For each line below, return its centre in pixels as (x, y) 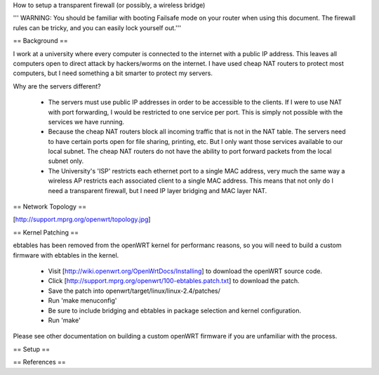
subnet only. (66, 161)
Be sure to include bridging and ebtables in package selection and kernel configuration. (175, 310)
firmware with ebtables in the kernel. (66, 255)
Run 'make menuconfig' (82, 301)
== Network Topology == (50, 206)
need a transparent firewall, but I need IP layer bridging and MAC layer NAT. (158, 190)
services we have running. (86, 121)
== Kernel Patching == (46, 232)
